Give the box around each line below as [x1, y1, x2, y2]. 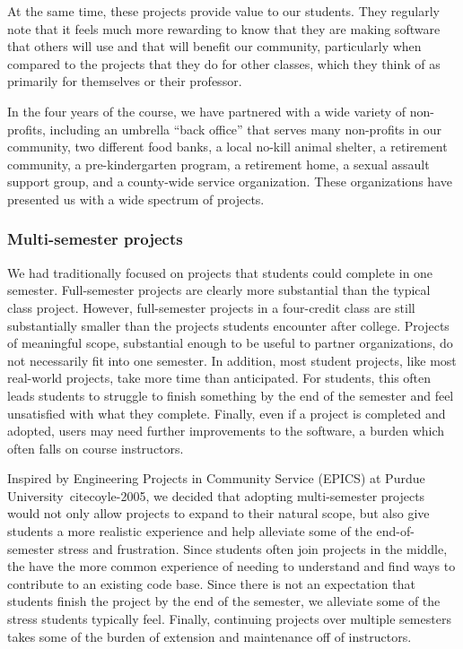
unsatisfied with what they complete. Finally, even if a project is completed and [7, 403, 446, 422]
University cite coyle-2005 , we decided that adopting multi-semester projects [7, 486, 425, 505]
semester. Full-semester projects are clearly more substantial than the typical [7, 281, 431, 299]
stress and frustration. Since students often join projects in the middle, [57, 539, 448, 558]
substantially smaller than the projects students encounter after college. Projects [7, 316, 450, 334]
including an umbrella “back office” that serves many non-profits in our [49, 119, 441, 138]
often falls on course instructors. [7, 438, 184, 457]
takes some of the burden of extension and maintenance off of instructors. [7, 627, 412, 645]
